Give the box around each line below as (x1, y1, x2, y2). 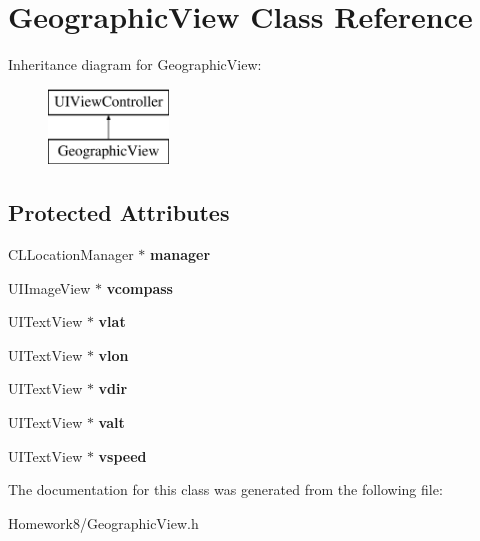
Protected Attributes (8, 197, 230, 228)
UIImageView (8, 277, 91, 298)
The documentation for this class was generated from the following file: (8, 479, 443, 500)
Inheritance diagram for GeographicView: (8, 54, 262, 75)
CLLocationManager (8, 244, 134, 265)
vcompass (106, 277, 173, 298)
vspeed (98, 445, 147, 466)
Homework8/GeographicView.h (8, 512, 199, 533)
